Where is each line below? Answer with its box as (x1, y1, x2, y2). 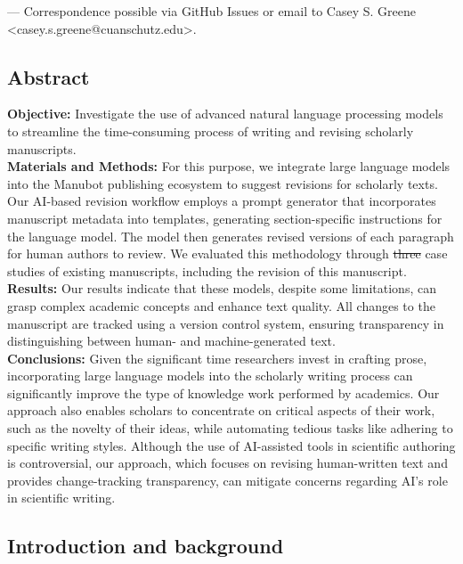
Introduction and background (7, 532, 284, 560)
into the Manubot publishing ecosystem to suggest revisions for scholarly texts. (7, 174, 438, 192)
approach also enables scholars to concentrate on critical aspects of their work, (7, 401, 435, 420)
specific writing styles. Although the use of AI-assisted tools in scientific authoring (7, 436, 456, 454)
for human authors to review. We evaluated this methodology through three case (7, 244, 448, 263)
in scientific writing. (7, 488, 116, 507)
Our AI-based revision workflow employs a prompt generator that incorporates (7, 192, 436, 210)
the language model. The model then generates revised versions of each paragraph (7, 226, 454, 245)
